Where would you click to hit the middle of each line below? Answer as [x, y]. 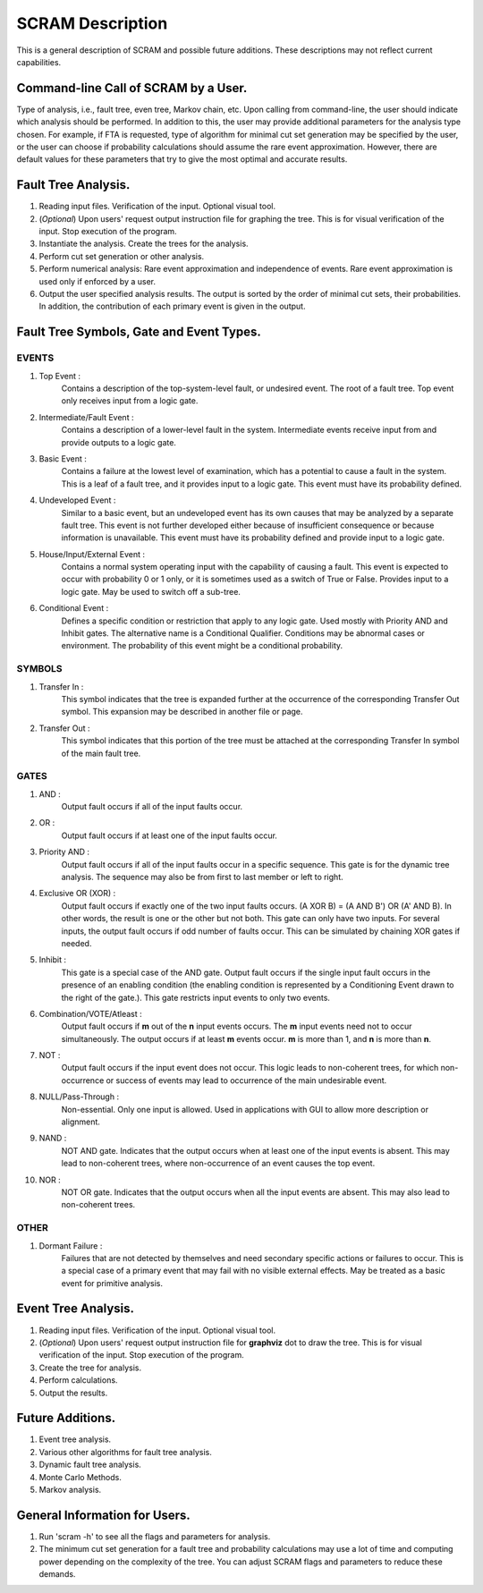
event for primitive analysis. [112, 1283]
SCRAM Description [92, 23]
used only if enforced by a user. [97, 281]
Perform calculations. [78, 1380]
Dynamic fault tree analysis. [90, 1465]
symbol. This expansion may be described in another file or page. [182, 712]
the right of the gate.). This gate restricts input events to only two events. [196, 997]
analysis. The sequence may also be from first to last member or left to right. [202, 877]
